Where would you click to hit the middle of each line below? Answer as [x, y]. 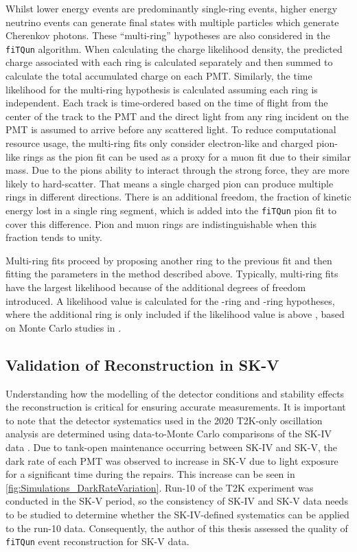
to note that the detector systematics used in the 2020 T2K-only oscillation [164, 420]
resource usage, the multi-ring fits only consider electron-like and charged [160, 143]
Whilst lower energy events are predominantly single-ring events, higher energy [172, 8]
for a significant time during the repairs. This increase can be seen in [150, 474]
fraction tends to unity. [54, 237]
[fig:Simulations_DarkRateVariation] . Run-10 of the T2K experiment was [160, 487]
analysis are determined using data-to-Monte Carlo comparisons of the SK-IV [169, 434]
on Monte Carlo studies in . [64, 327]
